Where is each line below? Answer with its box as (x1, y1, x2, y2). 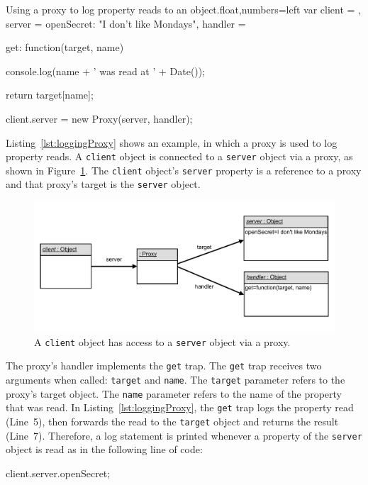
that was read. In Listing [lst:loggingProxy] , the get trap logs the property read (6, 400, 354, 415)
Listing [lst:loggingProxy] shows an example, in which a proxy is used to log (6, 135, 338, 150)
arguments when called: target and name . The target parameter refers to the (6, 372, 345, 387)
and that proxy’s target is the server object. (6, 177, 201, 191)
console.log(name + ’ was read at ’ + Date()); (6, 63, 206, 78)
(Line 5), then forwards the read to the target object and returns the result (6, 414, 339, 429)
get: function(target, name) (6, 40, 124, 55)
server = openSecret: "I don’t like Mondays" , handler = (6, 16, 246, 30)
